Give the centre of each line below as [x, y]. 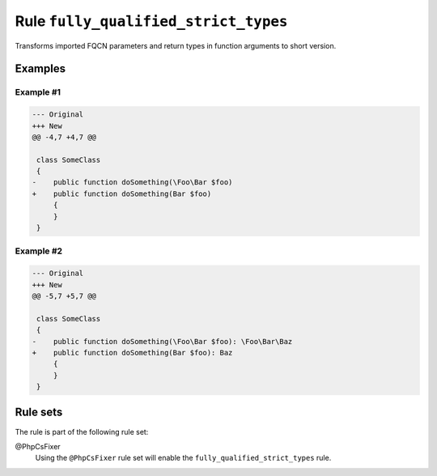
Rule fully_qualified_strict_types [151, 21]
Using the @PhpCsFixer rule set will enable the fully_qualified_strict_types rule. [183, 458]
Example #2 [39, 251]
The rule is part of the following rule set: [82, 431]
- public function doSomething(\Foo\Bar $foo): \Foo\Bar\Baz [162, 341]
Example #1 [38, 92]
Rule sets [39, 412]
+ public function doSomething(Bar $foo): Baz [132, 353]
